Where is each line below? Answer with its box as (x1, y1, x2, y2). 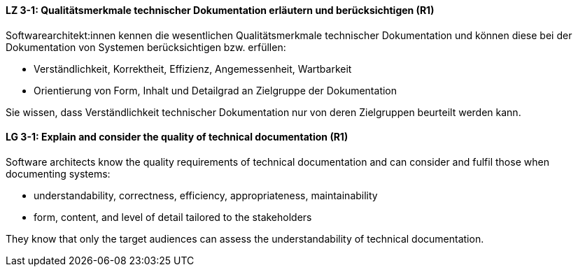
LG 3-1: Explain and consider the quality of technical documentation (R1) (6, 131, 348, 143)
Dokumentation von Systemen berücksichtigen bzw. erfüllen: (6, 41, 286, 53)
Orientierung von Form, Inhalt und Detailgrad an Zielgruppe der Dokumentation (34, 84, 397, 96)
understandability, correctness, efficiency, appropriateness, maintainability (34, 189, 378, 201)
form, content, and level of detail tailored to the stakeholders (34, 210, 312, 223)
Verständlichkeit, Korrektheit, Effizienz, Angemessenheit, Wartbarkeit (34, 62, 352, 75)
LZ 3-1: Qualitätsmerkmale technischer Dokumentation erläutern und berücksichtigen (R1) (6, 4, 435, 16)
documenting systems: (6, 167, 111, 180)
